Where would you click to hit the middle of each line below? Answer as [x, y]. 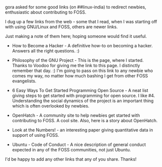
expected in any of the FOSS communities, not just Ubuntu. [72, 150]
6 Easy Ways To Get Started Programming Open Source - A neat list [80, 90]
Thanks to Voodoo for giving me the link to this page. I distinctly [76, 65]
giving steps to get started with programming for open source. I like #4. [83, 95]
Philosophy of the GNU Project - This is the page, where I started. [78, 60]
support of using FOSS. [36, 135]
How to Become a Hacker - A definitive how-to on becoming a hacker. [82, 46]
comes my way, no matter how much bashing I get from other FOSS [80, 76]
